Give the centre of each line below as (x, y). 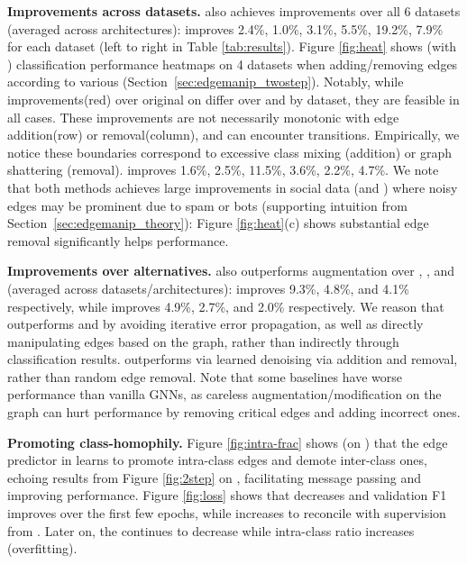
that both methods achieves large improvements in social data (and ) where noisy (233, 187)
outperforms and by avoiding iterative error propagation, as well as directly (215, 324)
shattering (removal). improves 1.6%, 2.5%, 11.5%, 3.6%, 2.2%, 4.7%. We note (223, 170)
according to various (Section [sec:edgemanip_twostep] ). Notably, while (206, 82)
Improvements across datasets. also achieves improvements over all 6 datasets (234, 11)
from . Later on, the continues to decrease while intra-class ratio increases (211, 530)
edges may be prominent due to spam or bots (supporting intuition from (207, 205)
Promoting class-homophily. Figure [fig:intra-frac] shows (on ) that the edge (228, 442)
